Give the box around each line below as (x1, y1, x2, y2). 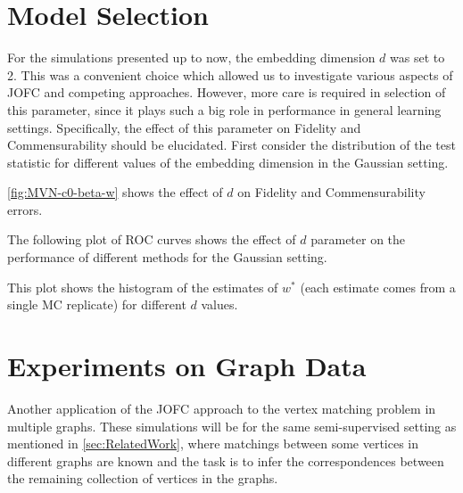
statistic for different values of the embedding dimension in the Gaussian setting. (7, 152, 449, 171)
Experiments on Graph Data (7, 348, 367, 384)
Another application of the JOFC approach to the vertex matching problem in (7, 399, 436, 417)
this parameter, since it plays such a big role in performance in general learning (7, 100, 442, 119)
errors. (7, 200, 43, 218)
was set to (390, 48, 445, 67)
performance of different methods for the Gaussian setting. (7, 248, 327, 267)
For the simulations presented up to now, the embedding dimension (7, 48, 376, 67)
